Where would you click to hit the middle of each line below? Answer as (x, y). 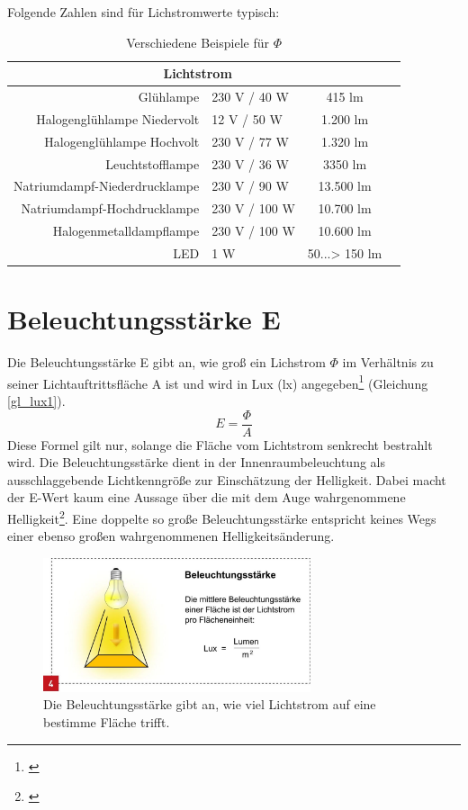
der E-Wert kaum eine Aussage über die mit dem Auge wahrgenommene (207, 497)
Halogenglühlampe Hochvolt (122, 141)
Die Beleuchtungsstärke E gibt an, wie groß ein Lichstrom (166, 362)
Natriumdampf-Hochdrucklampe (110, 208)
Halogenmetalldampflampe (126, 231)
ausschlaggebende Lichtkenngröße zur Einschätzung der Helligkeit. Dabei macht (227, 479)
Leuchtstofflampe (153, 163)
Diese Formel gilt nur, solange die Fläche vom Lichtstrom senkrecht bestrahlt (220, 444)
